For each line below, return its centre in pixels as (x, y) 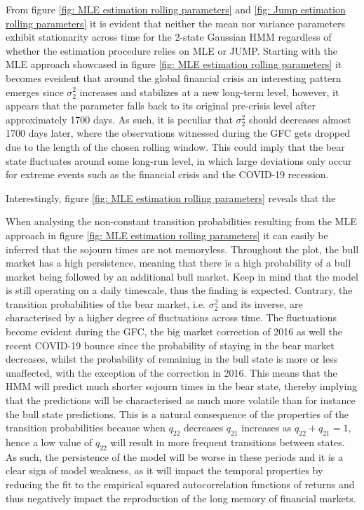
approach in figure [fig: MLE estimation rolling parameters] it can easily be (167, 235)
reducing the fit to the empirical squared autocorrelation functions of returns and (180, 484)
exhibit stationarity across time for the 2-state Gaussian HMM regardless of (169, 37)
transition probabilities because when (86, 428)
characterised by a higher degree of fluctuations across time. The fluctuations (171, 317)
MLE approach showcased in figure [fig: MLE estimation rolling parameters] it (174, 64)
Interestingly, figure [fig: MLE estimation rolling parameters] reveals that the (171, 197)
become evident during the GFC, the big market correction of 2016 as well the (174, 331)
